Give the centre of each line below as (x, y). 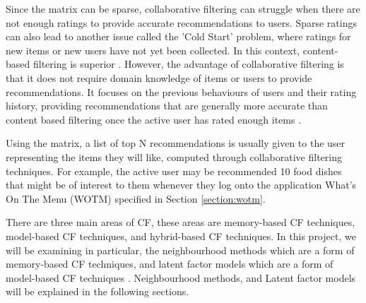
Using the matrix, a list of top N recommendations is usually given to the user (176, 143)
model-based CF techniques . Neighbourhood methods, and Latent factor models (181, 277)
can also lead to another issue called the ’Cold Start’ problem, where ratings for (178, 36)
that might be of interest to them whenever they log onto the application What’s (181, 185)
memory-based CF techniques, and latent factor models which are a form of (170, 264)
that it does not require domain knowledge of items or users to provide (159, 77)
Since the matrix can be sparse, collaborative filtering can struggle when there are (183, 8)
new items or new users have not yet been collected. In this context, (153, 50)
